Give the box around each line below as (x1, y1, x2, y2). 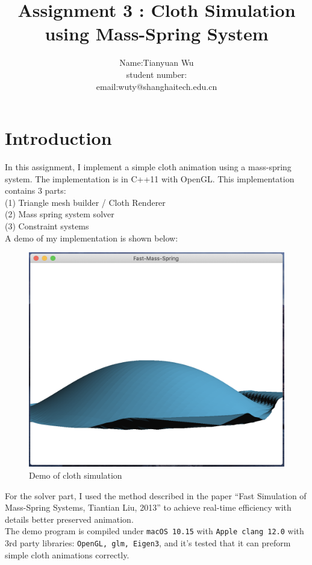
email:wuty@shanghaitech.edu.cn (96, 80, 217, 92)
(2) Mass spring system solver (5, 208, 114, 220)
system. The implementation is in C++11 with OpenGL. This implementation (5, 172, 295, 185)
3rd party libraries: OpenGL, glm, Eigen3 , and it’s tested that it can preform (5, 537, 291, 549)
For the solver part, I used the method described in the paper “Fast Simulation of (5, 489, 307, 502)
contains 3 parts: (5, 184, 66, 197)
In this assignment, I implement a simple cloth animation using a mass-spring (5, 161, 292, 173)
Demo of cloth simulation (29, 469, 122, 482)
